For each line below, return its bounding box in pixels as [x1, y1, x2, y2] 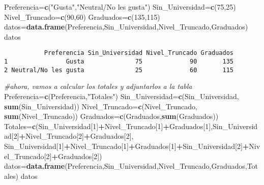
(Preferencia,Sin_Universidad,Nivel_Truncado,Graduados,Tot [65, 161, 258, 171]
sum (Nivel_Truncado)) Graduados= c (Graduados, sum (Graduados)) [4, 111, 219, 121]
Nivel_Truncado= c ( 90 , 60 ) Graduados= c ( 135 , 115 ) [4, 11, 160, 22]
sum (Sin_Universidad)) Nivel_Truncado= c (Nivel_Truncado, [4, 101, 197, 111]
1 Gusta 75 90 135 [4, 58, 234, 66]
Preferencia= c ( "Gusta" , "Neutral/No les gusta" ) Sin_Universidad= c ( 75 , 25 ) [4, 2, 236, 12]
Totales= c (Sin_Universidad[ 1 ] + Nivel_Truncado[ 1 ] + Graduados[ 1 [4, 120, 209, 131]
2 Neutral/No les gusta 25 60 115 [4, 66, 234, 74]
